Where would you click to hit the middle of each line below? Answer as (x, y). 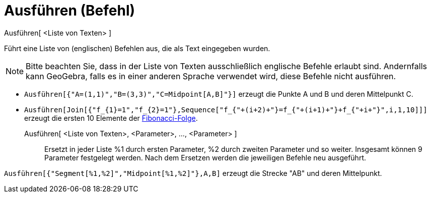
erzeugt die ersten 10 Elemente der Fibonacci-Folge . (111, 118)
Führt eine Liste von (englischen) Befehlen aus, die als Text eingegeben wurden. (137, 48)
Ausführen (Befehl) (70, 11)
